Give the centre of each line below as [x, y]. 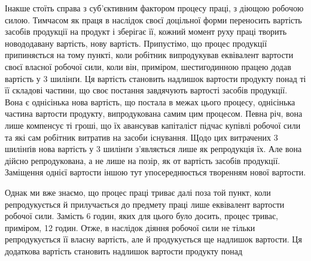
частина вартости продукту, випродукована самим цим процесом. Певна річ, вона [154, 113]
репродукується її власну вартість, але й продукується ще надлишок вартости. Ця [153, 239]
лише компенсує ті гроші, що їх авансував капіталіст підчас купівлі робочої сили [153, 125]
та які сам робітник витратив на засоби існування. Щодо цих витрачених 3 [141, 137]
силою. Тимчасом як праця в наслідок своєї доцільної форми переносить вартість [153, 19]
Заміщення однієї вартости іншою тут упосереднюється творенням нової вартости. [155, 172]
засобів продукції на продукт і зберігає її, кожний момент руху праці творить [146, 31]
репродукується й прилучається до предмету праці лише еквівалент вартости [145, 204]
